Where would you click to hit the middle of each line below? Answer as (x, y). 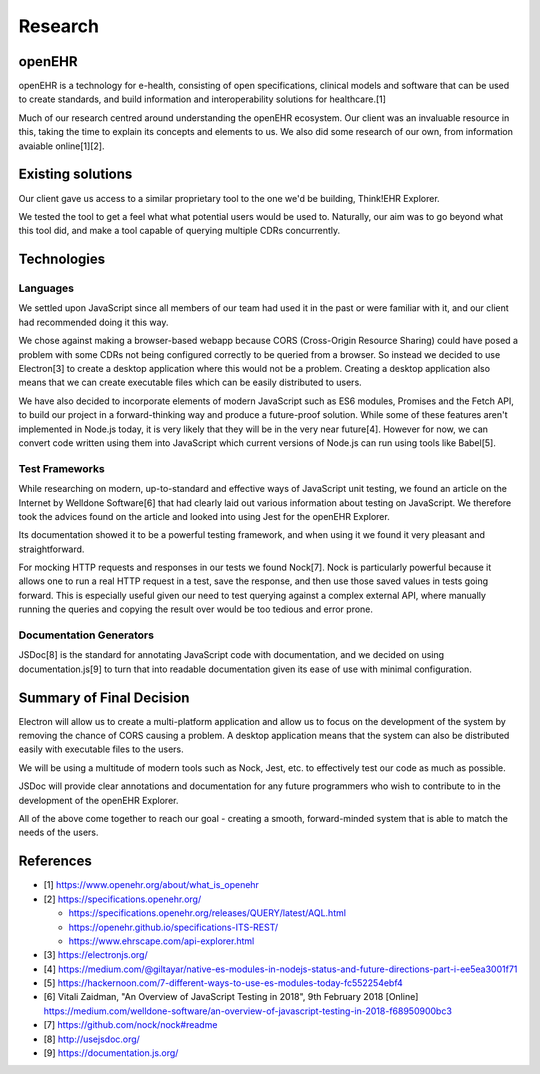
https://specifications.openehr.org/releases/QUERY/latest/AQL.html (207, 913)
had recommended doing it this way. (93, 322)
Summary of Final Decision (104, 697)
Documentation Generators (86, 635)
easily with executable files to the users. (101, 749)
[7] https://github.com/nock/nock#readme (130, 1025)
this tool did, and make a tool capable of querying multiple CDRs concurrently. (179, 231)
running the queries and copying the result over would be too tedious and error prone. (196, 609)
